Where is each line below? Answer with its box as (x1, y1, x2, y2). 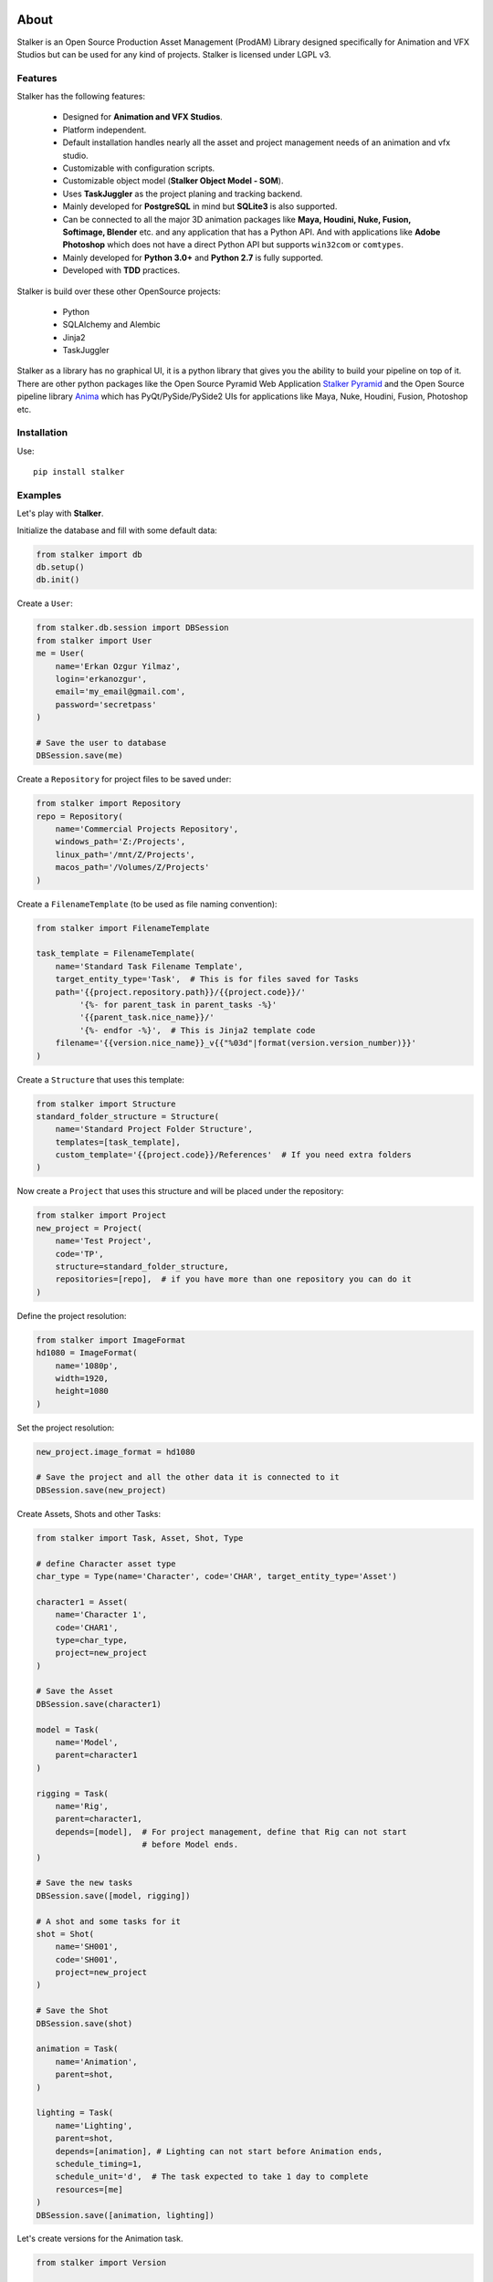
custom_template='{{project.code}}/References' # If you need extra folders (55, 1150, 413, 1160)
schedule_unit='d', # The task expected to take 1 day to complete (55, 2172, 369, 2182)
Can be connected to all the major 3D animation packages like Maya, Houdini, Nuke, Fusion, (62, 214, 412, 225)
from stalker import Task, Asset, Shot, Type (36, 1533, 244, 1543)
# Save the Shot (36, 2005, 110, 2016)
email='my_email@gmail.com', (55, 686, 186, 697)
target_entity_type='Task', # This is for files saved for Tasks (55, 974, 360, 985)
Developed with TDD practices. (62, 265, 181, 276)
